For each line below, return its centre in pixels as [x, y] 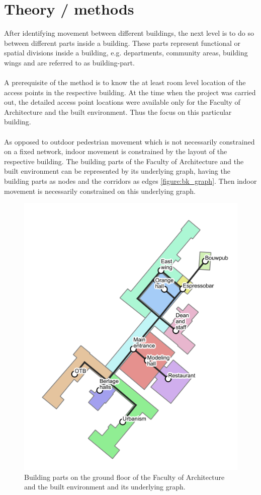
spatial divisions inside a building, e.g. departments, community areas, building [126, 53]
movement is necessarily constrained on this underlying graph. [100, 191]
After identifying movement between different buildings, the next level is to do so [129, 33]
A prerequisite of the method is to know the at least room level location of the [125, 82]
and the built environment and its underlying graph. [105, 487]
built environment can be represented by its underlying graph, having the [117, 171]
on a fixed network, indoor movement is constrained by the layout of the [116, 151]
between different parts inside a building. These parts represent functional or [122, 43]
